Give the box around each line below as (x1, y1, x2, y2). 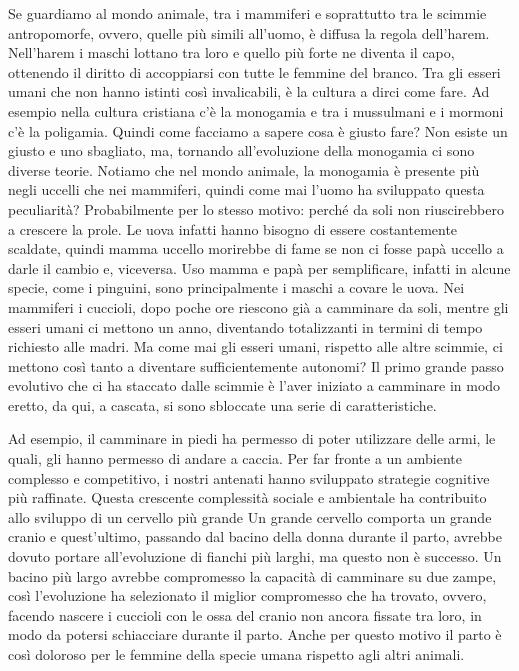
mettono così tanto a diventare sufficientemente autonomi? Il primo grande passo (8, 355, 504, 376)
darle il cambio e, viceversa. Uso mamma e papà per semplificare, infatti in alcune (8, 257, 511, 278)
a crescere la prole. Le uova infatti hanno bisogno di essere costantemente (8, 218, 458, 239)
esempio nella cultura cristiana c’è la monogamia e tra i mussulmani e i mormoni (8, 100, 504, 121)
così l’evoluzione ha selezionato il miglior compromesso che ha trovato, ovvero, (8, 585, 487, 606)
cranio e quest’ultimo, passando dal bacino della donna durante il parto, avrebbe (8, 526, 502, 547)
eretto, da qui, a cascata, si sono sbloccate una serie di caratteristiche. (8, 394, 437, 415)
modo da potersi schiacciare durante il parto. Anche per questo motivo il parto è (8, 624, 502, 645)
